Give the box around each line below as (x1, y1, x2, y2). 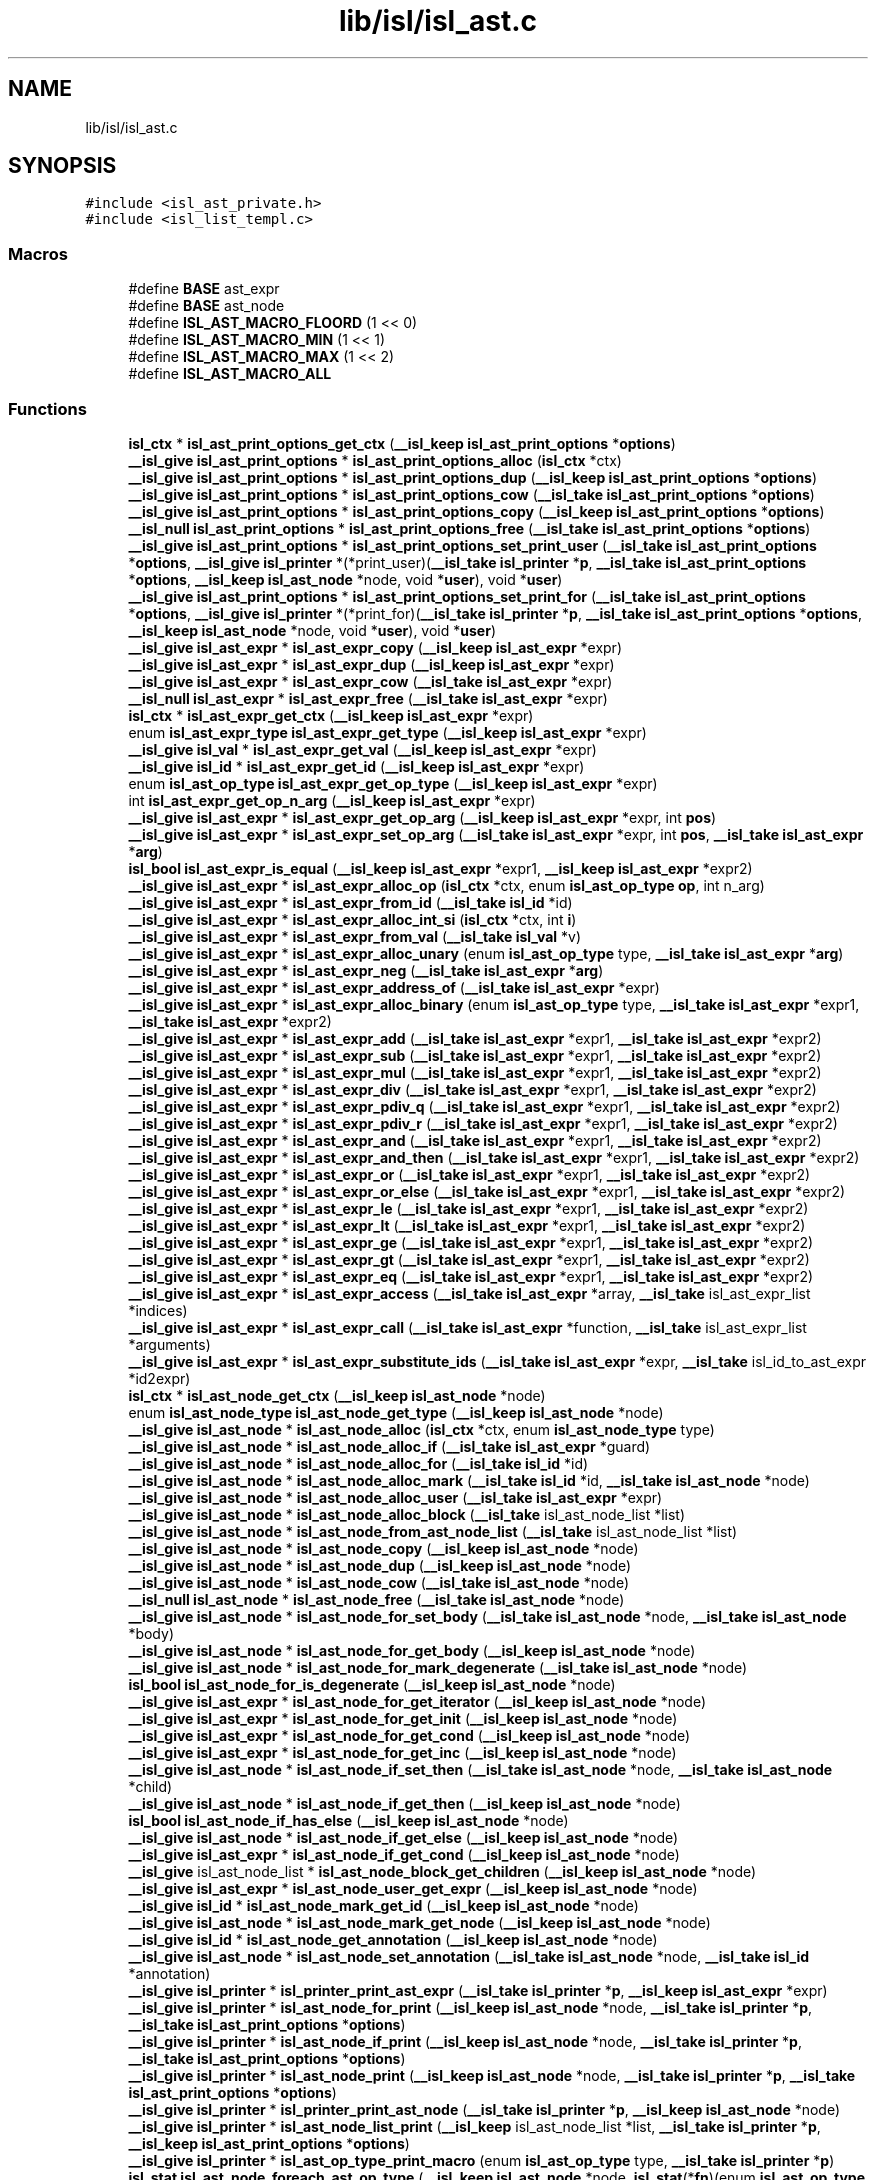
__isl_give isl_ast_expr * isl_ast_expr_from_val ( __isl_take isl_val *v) (128, 927, 582, 945)
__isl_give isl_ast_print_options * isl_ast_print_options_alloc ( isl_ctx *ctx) (128, 451, 622, 469)
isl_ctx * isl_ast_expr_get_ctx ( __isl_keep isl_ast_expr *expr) (128, 706, 534, 724)
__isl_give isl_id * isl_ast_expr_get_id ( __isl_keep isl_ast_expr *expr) (128, 757, 585, 775)
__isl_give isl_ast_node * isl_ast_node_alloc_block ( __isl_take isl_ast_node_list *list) (128, 1505, 686, 1523)
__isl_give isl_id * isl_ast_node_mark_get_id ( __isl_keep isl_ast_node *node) (128, 1896, 639, 1914)
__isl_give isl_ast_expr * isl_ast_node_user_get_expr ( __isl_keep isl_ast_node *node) (128, 1879, 698, 1897)
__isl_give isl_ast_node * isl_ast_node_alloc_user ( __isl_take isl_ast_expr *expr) (128, 1488, 663, 1506)
